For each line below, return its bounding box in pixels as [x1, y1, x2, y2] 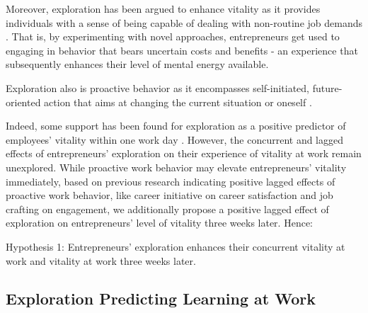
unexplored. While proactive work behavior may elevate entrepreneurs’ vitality [6, 159, 347, 174]
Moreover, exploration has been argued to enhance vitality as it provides [6, 1, 321, 16]
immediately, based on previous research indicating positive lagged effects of [6, 173, 335, 188]
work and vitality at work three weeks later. [6, 253, 196, 268]
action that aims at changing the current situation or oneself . [44, 94, 312, 109]
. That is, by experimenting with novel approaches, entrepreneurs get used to [6, 29, 340, 44]
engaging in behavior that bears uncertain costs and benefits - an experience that [6, 42, 358, 57]
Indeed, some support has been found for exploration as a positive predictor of [6, 118, 346, 133]
